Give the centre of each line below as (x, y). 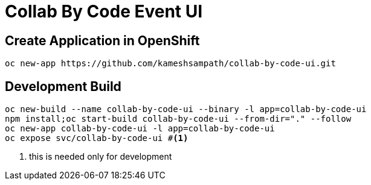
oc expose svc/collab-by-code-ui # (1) (97, 138)
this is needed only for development (101, 157)
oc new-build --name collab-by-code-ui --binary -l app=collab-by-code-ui (186, 109)
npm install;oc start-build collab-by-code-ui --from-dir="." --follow (178, 119)
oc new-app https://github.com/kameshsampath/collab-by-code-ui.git (170, 64)
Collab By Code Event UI (104, 11)
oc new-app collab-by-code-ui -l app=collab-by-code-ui (140, 129)
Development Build (63, 86)
